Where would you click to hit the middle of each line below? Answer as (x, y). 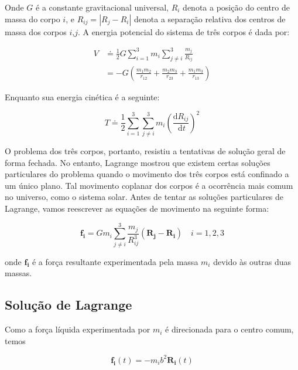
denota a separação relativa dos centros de (210, 18)
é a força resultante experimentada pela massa (115, 261)
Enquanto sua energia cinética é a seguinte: (82, 96)
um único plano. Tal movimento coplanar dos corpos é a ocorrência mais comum (149, 185)
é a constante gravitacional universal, (102, 7)
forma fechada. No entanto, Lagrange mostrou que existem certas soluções (138, 162)
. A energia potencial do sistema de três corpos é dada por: (184, 31)
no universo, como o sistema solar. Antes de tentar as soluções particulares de (144, 197)
